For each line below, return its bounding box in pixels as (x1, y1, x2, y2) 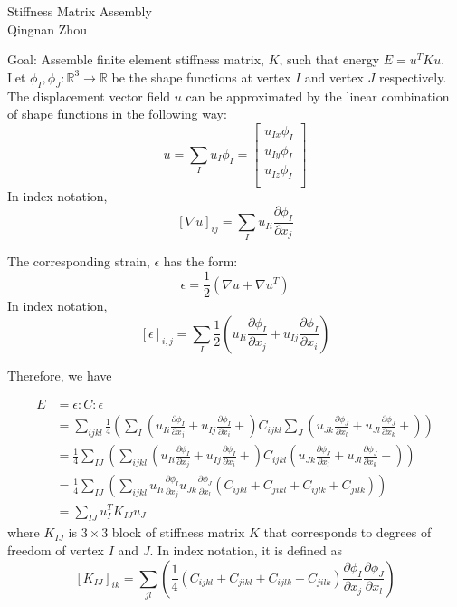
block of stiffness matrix (111, 523, 245, 542)
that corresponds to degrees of (263, 523, 432, 542)
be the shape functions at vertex (111, 67, 291, 86)
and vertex (304, 67, 364, 86)
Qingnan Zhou (7, 19, 87, 38)
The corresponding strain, (7, 252, 150, 271)
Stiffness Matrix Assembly (7, 2, 152, 20)
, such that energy (279, 50, 380, 69)
